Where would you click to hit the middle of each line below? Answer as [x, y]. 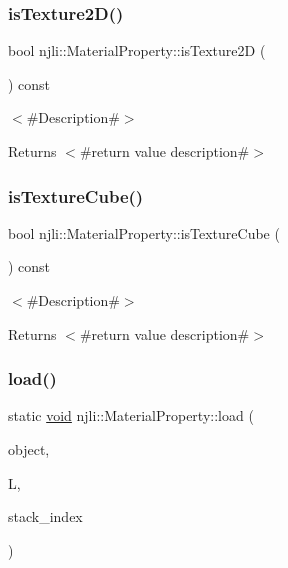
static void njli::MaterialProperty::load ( [131, 415]
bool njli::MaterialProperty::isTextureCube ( [144, 232]
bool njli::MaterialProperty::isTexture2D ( [137, 50]
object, [29, 449]
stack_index [45, 516]
